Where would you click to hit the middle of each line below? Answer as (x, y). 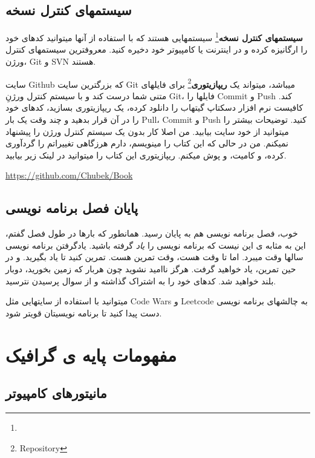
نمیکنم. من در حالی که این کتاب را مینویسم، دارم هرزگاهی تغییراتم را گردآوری (147, 143)
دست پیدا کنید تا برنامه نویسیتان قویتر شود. (84, 312)
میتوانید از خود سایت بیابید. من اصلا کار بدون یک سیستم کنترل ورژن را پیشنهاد (147, 131)
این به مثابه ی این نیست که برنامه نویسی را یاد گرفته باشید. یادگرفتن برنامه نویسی (156, 245)
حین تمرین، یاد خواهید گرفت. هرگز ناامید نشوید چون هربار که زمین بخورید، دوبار (151, 269)
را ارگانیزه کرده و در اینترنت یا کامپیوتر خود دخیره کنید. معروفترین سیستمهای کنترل (157, 49)
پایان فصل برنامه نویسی (72, 208)
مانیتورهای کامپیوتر (56, 393)
